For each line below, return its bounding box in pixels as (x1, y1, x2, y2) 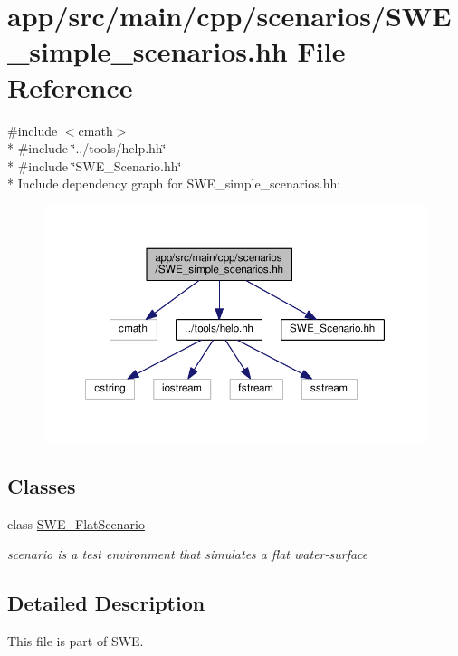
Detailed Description (7, 589, 205, 617)
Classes (7, 471, 76, 499)
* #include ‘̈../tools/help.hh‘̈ (7, 139, 167, 158)
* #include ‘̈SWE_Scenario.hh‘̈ (7, 156, 182, 175)
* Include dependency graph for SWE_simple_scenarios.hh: (7, 174, 341, 193)
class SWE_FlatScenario (7, 514, 145, 533)
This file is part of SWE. (7, 632, 144, 651)
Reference (7, 68, 133, 105)
